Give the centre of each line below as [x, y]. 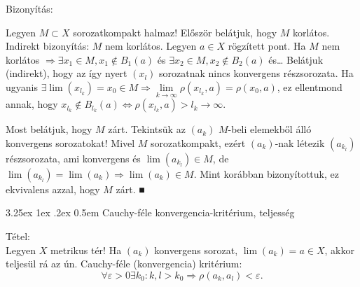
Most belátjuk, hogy [49, 129]
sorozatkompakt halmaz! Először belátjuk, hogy [175, 32]
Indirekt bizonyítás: [48, 46]
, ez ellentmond [310, 86]
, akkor [339, 250]
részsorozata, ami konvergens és [73, 158]
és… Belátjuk [296, 59]
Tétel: [18, 236]
